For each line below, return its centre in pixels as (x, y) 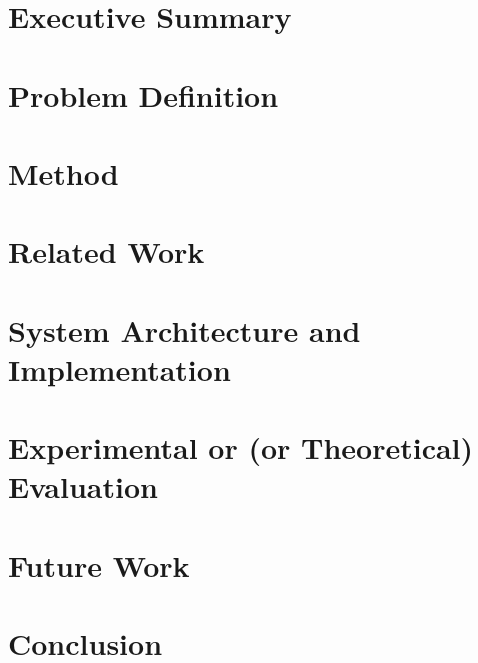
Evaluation (83, 486)
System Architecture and (184, 329)
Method (63, 172)
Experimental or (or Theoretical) (241, 447)
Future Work (99, 564)
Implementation (119, 368)
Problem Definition (143, 94)
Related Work (106, 251)
